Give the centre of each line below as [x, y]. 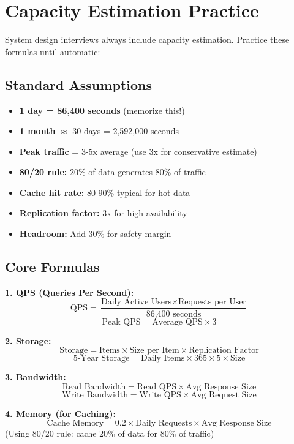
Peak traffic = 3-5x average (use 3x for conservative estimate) [138, 151]
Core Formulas [52, 267]
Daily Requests [164, 423]
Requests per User [212, 302]
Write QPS [160, 395]
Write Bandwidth [95, 395]
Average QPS [177, 322]
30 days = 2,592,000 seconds [126, 131]
